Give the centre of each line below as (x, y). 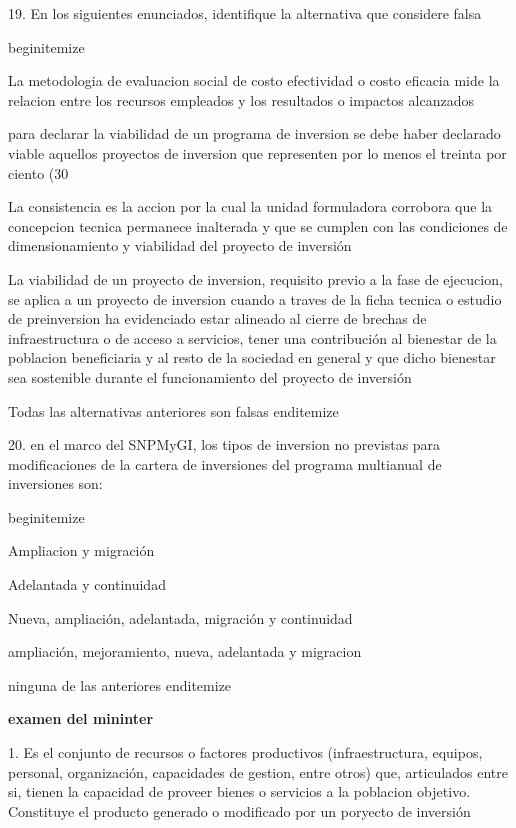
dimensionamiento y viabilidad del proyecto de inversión (180, 245)
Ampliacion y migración (81, 550)
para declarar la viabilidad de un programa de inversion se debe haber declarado (254, 133)
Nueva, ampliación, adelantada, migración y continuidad (180, 617)
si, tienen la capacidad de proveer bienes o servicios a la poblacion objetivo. (239, 791)
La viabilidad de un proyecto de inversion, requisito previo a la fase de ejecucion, (255, 278)
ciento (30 (38, 172)
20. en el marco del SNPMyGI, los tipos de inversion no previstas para (224, 444)
